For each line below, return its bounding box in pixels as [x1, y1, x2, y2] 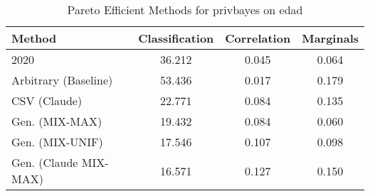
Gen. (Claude [11, 154, 78, 170]
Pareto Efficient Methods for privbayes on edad [67, 1, 303, 18]
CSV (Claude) [11, 92, 83, 109]
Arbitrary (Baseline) [11, 72, 113, 88]
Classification [138, 30, 214, 46]
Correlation [225, 30, 291, 46]
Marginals [302, 30, 359, 46]
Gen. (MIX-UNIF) [11, 134, 103, 150]
